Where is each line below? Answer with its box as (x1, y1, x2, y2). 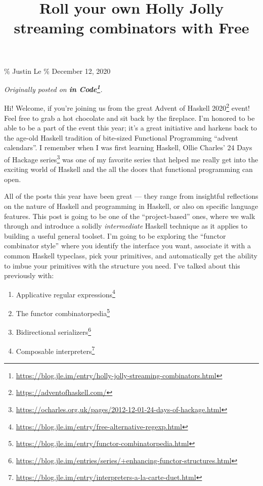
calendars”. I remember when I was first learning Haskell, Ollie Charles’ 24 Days (4, 142, 252, 153)
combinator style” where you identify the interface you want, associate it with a (4, 240, 251, 251)
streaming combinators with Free (14, 17, 249, 38)
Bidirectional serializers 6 (16, 325, 92, 337)
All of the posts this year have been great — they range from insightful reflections (4, 191, 258, 201)
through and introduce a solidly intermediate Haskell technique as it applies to (4, 220, 247, 231)
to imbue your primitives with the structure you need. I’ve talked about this (4, 260, 240, 271)
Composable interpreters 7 (16, 344, 95, 356)
